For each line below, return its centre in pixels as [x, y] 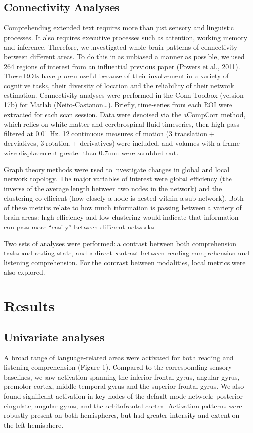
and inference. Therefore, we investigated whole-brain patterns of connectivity [121, 47]
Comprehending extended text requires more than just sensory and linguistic [119, 28]
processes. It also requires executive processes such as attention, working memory [126, 37]
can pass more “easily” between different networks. [80, 227]
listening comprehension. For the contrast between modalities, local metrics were [125, 262]
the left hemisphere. [34, 424]
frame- [232, 143]
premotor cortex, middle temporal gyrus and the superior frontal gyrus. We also [124, 386]
